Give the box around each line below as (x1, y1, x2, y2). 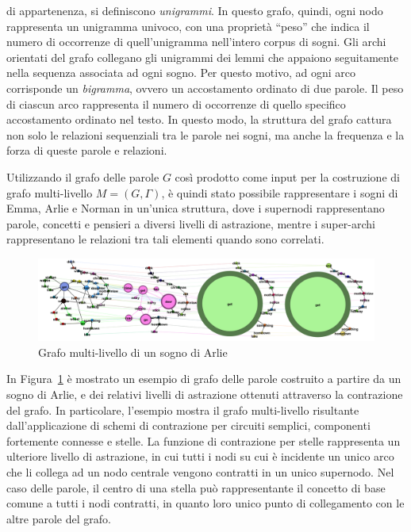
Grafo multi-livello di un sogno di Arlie (38, 343, 228, 360)
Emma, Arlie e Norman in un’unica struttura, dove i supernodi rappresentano (6, 200, 385, 216)
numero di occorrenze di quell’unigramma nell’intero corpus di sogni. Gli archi (6, 33, 386, 50)
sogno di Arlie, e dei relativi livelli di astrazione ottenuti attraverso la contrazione (6, 386, 403, 403)
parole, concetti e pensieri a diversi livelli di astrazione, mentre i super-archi (6, 215, 375, 232)
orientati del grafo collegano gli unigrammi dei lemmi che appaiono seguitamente (6, 48, 399, 65)
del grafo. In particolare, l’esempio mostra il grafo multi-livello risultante (6, 401, 359, 418)
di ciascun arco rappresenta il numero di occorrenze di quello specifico (6, 95, 346, 112)
